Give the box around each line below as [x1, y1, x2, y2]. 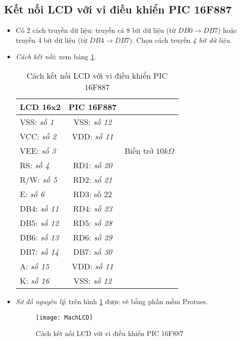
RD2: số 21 [73, 173, 113, 185]
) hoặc [218, 25, 237, 35]
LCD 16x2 [19, 101, 61, 113]
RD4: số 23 [73, 202, 113, 214]
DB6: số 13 [19, 231, 59, 243]
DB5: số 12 [19, 217, 59, 228]
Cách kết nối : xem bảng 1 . [15, 51, 97, 62]
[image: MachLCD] [35, 314, 93, 321]
